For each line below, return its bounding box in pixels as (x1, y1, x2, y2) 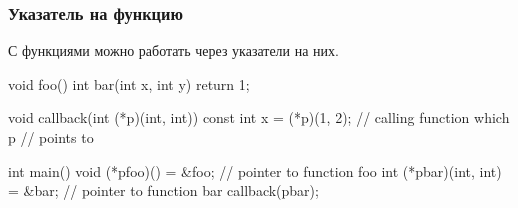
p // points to (8, 127, 94, 147)
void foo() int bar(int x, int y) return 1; (8, 73, 250, 94)
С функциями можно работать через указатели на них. (8, 40, 339, 61)
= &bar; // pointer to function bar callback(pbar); (8, 180, 319, 201)
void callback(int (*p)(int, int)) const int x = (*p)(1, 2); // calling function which (8, 107, 510, 128)
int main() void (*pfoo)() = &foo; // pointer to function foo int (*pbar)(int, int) (8, 160, 502, 181)
